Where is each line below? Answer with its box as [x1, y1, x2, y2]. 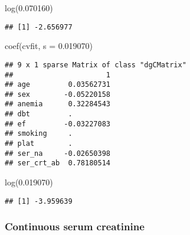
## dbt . [5, 110, 73, 119]
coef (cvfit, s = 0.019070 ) [5, 40, 93, 52]
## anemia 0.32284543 [5, 100, 110, 109]
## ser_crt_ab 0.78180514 [5, 159, 110, 168]
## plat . [5, 139, 73, 148]
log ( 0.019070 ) [5, 176, 53, 188]
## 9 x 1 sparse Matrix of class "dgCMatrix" [5, 60, 186, 69]
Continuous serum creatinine [5, 219, 145, 234]
